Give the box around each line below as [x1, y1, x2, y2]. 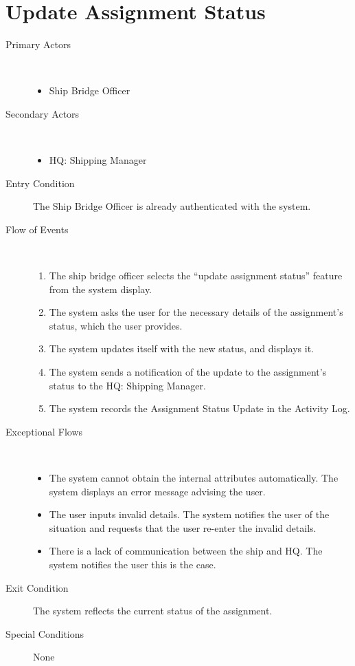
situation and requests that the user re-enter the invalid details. [49, 520, 317, 535]
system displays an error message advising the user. [49, 484, 266, 498]
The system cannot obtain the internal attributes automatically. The [49, 471, 339, 484]
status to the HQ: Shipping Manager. [49, 378, 206, 392]
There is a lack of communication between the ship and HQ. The [49, 544, 323, 558]
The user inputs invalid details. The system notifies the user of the [49, 507, 330, 522]
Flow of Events [5, 222, 69, 236]
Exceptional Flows [5, 424, 83, 438]
